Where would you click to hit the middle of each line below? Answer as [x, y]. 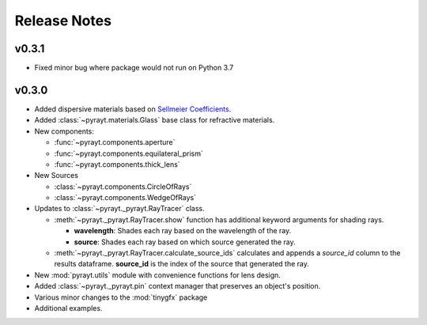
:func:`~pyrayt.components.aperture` [115, 142]
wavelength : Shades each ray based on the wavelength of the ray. [183, 231]
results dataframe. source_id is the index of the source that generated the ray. [182, 264]
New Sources [57, 176]
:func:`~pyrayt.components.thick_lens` [117, 164]
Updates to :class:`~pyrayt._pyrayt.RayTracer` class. [119, 209]
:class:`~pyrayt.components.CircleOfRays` [123, 187]
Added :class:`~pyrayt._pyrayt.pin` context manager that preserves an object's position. [178, 286]
